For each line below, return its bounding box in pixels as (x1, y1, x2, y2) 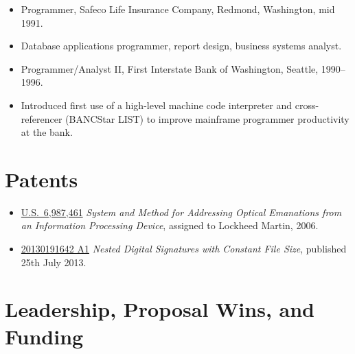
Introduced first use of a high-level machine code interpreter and (21, 97, 293, 112)
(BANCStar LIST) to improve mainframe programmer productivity (65, 111, 350, 126)
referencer (21, 111, 62, 126)
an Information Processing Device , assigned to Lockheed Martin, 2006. (21, 218, 319, 233)
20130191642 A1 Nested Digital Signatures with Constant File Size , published (21, 241, 347, 256)
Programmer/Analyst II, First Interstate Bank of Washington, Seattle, (21, 61, 319, 75)
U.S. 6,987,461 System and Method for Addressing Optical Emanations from (21, 204, 342, 219)
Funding (5, 322, 84, 350)
